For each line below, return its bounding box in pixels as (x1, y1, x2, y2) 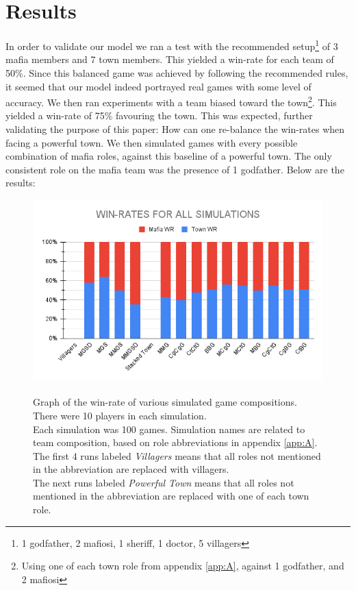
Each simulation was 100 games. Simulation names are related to (33, 421, 305, 436)
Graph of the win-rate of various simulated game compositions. (33, 395, 297, 409)
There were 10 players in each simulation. (33, 408, 207, 422)
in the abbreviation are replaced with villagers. (33, 462, 229, 476)
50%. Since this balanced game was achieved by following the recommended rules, (5, 65, 348, 79)
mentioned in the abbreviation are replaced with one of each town (33, 489, 309, 503)
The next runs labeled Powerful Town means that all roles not (33, 475, 294, 489)
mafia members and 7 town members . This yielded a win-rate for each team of (5, 52, 334, 66)
